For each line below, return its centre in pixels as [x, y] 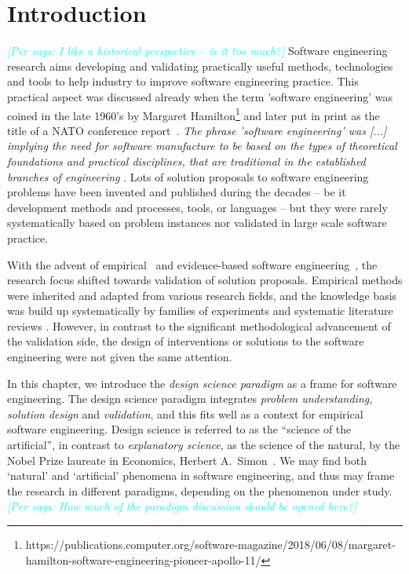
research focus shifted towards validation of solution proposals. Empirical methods [205, 280]
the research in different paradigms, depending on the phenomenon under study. [200, 490]
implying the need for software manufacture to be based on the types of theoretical [202, 146]
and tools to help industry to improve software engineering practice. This [183, 81]
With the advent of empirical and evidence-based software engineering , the [192, 264]
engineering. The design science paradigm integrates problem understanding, [190, 399]
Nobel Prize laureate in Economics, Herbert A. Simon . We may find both [187, 460]
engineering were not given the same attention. [120, 357]
